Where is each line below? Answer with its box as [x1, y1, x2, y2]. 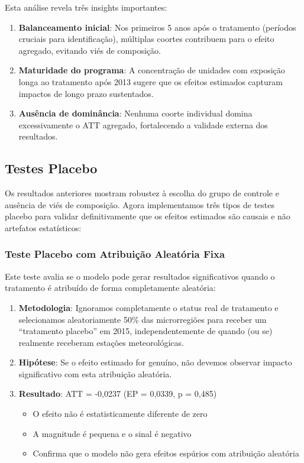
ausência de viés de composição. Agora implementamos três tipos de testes [5, 198, 274, 211]
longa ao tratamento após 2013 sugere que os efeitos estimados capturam [18, 75, 283, 88]
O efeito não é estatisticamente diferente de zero [33, 407, 208, 420]
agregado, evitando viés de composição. [18, 44, 161, 56]
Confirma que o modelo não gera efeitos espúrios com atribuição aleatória [33, 447, 299, 459]
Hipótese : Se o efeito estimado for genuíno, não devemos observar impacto [18, 356, 292, 368]
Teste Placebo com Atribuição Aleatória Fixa [5, 247, 225, 261]
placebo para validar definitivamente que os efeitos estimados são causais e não [5, 210, 290, 222]
